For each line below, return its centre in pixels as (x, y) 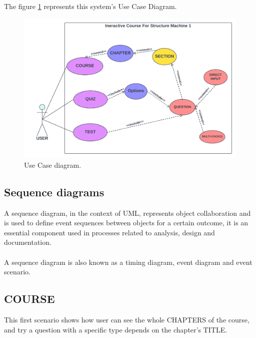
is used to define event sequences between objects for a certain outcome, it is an (126, 223)
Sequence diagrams (54, 192)
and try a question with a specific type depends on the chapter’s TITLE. (116, 329)
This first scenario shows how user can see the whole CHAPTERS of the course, (127, 319)
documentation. (28, 242)
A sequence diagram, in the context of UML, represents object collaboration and (127, 213)
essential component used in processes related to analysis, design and (109, 232)
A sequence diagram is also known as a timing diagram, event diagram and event (128, 262)
